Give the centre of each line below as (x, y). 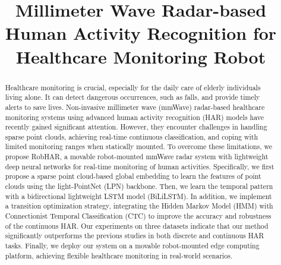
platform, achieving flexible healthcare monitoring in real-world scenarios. (119, 255)
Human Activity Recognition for (141, 33)
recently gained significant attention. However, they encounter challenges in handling (136, 127)
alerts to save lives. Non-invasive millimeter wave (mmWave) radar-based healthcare (135, 107)
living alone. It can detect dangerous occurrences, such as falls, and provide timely (132, 97)
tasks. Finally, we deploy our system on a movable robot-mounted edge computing (132, 246)
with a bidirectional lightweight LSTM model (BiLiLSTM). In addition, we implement (138, 196)
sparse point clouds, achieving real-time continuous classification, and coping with (132, 136)
